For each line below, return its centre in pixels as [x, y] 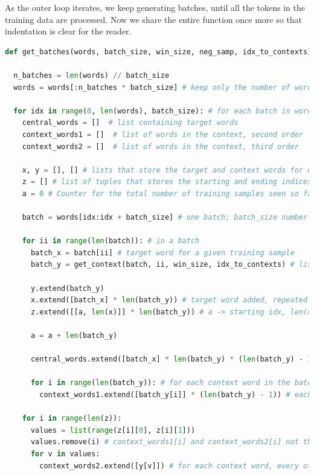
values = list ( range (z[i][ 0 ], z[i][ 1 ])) [113, 430]
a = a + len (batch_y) [74, 336]
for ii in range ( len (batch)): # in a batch [111, 241]
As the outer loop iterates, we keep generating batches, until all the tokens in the [155, 7]
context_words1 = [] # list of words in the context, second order [162, 134]
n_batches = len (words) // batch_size [91, 75]
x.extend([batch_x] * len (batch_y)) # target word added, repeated [169, 300]
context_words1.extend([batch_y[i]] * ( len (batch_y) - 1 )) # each [176, 395]
